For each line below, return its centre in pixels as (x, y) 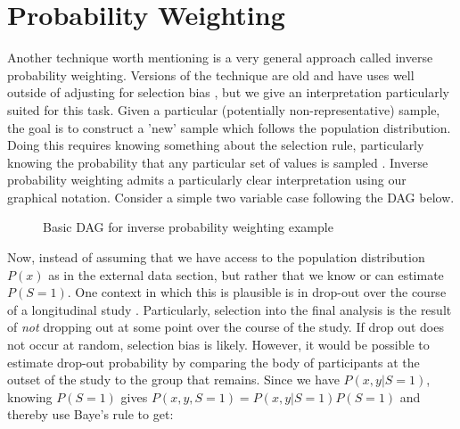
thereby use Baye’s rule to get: (90, 414)
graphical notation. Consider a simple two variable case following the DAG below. (231, 197)
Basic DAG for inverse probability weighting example (188, 227)
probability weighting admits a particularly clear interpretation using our (207, 180)
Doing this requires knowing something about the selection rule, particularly (216, 145)
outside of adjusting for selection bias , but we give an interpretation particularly (228, 92)
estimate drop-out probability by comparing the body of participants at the (214, 362)
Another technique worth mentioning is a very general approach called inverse (220, 58)
